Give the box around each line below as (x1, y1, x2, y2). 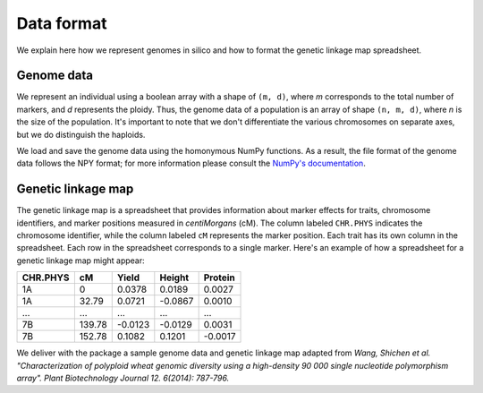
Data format (16, 13, 107, 33)
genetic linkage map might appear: (16, 255, 145, 266)
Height (159, 271, 190, 284)
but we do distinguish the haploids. (16, 129, 146, 140)
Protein (203, 271, 236, 284)
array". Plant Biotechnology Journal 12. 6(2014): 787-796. (16, 372, 230, 384)
